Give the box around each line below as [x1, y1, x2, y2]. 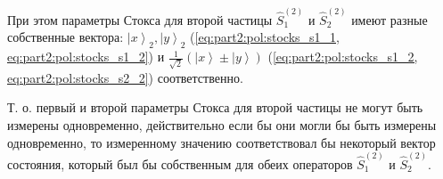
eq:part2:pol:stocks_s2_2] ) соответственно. [7, 68, 243, 86]
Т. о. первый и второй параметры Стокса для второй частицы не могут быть [7, 98, 423, 117]
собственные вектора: [7, 28, 124, 46]
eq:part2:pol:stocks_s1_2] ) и [7, 47, 165, 66]
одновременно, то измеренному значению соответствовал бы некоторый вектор [7, 133, 436, 151]
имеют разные [351, 10, 428, 28]
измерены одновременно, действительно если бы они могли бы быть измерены [7, 115, 437, 134]
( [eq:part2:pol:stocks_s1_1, [190, 28, 340, 46]
